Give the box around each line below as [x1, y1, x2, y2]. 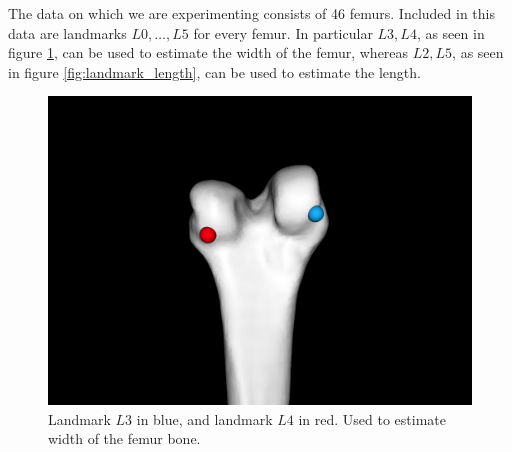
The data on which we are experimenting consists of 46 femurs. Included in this [8, 3, 495, 23]
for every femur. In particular [193, 22, 373, 43]
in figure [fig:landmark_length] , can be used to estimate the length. [8, 61, 421, 82]
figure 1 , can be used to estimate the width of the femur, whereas [8, 42, 409, 63]
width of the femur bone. [48, 428, 201, 449]
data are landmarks [8, 22, 127, 43]
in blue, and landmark [136, 408, 273, 429]
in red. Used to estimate [298, 408, 446, 429]
